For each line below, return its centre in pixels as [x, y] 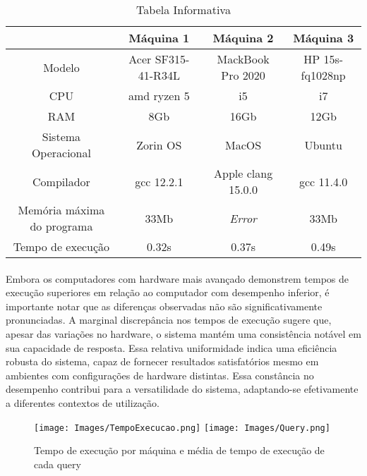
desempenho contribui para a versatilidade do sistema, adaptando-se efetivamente [182, 389]
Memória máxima [61, 210]
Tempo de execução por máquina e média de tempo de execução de [179, 450]
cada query [58, 464]
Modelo [61, 67]
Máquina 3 [324, 38]
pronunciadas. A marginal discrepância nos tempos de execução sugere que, [169, 320]
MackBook [243, 59]
